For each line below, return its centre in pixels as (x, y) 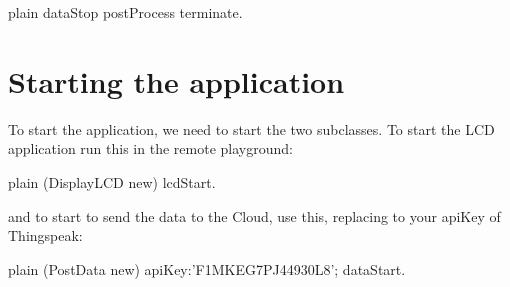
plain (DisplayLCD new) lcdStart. (112, 181)
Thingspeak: (45, 235)
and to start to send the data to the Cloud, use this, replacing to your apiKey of (254, 215)
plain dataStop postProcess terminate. (125, 12)
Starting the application (176, 80)
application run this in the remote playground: (150, 148)
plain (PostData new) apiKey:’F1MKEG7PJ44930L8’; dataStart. (207, 268)
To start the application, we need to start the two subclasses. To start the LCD (251, 128)
